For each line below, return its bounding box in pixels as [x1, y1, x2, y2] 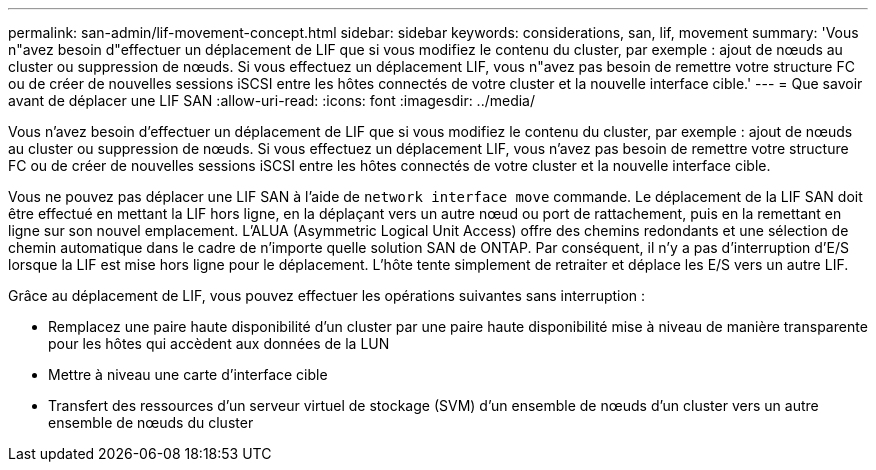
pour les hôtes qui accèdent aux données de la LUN [48, 335, 390, 352]
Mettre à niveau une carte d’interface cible [48, 366, 328, 383]
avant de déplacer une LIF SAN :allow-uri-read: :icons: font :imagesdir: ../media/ [8, 92, 536, 109]
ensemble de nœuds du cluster [48, 414, 254, 431]
